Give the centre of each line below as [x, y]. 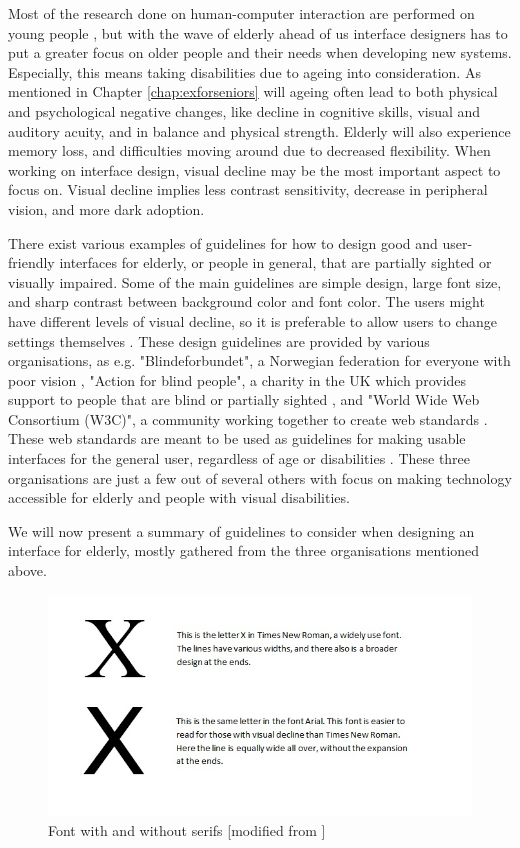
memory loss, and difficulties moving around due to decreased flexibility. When [249, 150]
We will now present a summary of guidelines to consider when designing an [241, 530]
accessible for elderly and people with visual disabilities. [179, 497]
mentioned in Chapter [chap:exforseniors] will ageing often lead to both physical [253, 91]
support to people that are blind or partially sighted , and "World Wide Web [244, 399]
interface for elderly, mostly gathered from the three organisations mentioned [244, 550]
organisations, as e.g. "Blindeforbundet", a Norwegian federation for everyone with [259, 360]
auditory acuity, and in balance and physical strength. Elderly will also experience [259, 130]
